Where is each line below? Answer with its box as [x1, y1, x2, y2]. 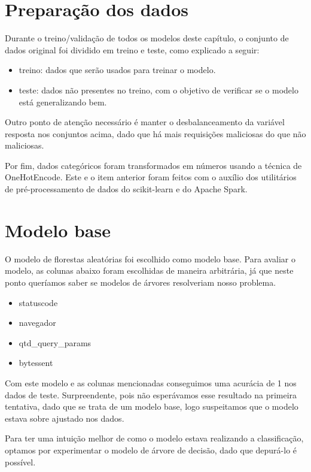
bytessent [19, 356, 53, 369]
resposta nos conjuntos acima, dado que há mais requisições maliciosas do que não [5, 127, 306, 140]
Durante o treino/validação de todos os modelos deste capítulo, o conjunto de [5, 32, 289, 44]
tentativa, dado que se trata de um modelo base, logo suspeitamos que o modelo [5, 400, 298, 413]
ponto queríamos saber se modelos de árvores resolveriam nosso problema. [5, 276, 276, 288]
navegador [19, 316, 56, 329]
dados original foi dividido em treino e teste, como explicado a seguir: [5, 43, 260, 56]
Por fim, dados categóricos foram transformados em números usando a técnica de [5, 159, 302, 171]
